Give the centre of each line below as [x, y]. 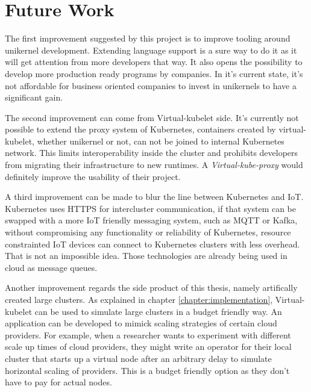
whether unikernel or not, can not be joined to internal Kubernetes [161, 141]
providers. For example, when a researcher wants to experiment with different [148, 334]
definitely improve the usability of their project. [93, 176]
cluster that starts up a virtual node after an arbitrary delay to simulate [138, 358]
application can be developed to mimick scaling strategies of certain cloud [141, 323]
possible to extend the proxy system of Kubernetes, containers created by [140, 129]
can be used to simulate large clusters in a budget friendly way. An [158, 311]
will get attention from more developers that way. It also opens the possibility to [154, 62]
